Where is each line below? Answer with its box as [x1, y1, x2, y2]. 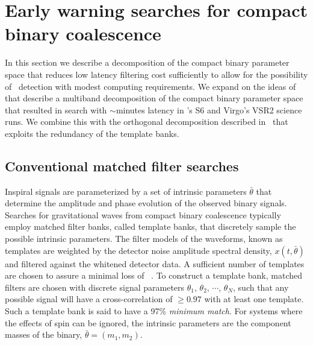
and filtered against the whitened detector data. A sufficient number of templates [5, 257, 305, 270]
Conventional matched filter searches [5, 156, 239, 175]
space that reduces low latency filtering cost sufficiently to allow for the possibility [5, 68, 308, 80]
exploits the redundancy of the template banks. [5, 127, 179, 139]
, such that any [233, 280, 289, 293]
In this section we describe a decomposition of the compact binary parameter [5, 56, 290, 69]
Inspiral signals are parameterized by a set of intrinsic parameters [5, 185, 247, 197]
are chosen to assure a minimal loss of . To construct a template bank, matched [5, 269, 303, 282]
